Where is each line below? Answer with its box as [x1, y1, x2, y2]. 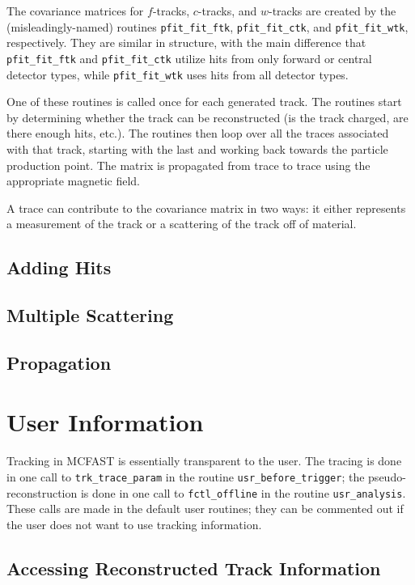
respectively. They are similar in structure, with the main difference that [6, 34, 366, 51]
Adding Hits [6, 255, 112, 280]
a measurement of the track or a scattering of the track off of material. [6, 215, 357, 232]
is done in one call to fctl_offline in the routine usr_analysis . [80, 484, 406, 501]
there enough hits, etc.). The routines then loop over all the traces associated [6, 125, 389, 142]
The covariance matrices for [6, 2, 144, 19]
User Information [6, 405, 204, 439]
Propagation [6, 350, 112, 375]
